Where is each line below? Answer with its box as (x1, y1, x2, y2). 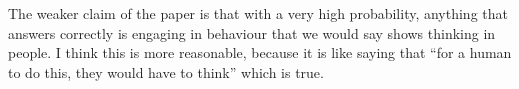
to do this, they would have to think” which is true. (8, 61, 324, 82)
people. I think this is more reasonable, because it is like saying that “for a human (8, 42, 512, 63)
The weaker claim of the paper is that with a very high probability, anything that (8, 3, 508, 23)
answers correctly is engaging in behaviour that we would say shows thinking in (8, 22, 496, 43)
